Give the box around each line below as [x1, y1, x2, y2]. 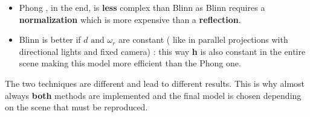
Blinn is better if [19, 33, 81, 46]
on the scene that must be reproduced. [5, 101, 148, 113]
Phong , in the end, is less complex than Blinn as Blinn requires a [19, 1, 265, 13]
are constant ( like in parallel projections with [118, 33, 288, 46]
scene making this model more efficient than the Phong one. [19, 57, 241, 69]
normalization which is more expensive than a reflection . [19, 13, 241, 25]
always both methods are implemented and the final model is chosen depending [5, 89, 302, 101]
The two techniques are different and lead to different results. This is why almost [5, 77, 305, 89]
